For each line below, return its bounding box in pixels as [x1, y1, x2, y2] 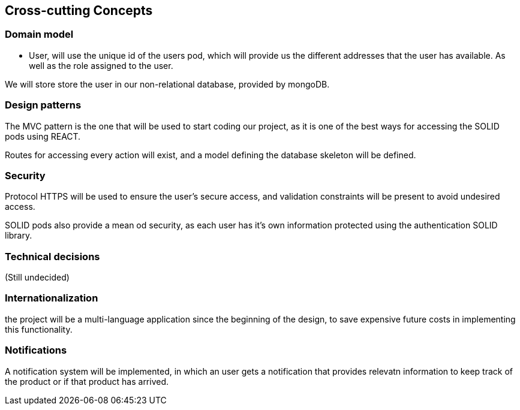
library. [5, 230, 32, 241]
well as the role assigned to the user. [29, 60, 173, 71]
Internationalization [5, 292, 98, 305]
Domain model [5, 28, 74, 41]
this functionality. [5, 324, 73, 334]
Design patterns [5, 99, 82, 111]
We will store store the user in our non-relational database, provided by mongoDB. [5, 79, 330, 89]
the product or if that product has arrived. [5, 376, 169, 387]
